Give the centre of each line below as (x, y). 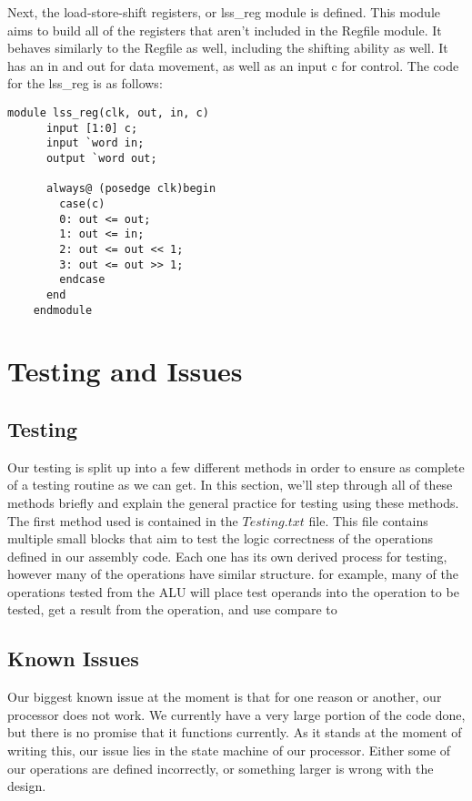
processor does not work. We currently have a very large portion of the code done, (236, 714)
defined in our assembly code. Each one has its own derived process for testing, (227, 556)
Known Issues (73, 659)
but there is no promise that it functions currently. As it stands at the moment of (235, 732)
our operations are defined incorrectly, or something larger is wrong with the (221, 768)
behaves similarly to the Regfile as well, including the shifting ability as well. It (228, 48)
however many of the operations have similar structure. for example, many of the (233, 574)
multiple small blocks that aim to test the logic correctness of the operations (220, 538)
